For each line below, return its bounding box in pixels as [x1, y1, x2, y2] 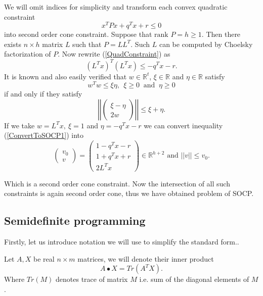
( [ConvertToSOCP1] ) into [4, 130, 83, 140]
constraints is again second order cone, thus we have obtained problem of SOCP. [4, 188, 254, 199]
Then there [206, 29, 241, 39]
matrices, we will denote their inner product [77, 253, 214, 264]
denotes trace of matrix [56, 274, 128, 284]
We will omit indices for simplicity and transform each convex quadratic [4, 2, 228, 12]
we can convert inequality [144, 120, 223, 130]
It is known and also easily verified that [4, 71, 127, 81]
